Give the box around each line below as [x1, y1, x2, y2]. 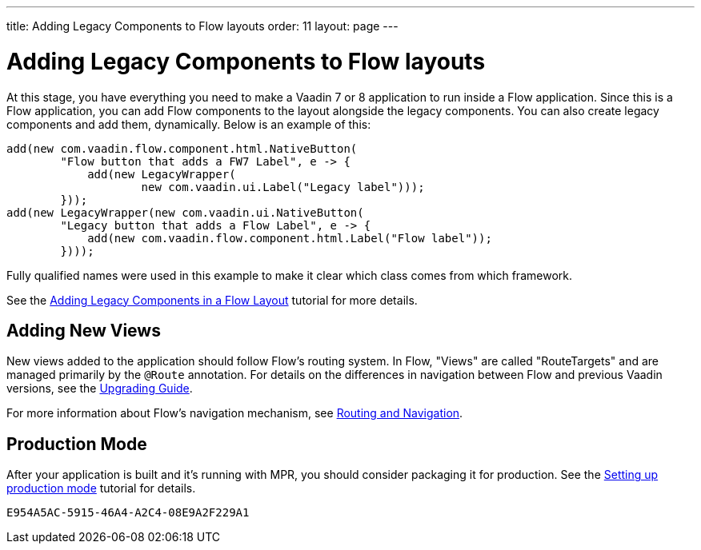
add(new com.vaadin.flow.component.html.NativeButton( [6, 141, 358, 155]
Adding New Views [6, 320, 161, 341]
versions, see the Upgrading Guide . [6, 381, 193, 396]
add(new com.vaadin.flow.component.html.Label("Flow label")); [87, 231, 492, 245]
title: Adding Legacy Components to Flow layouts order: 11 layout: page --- [6, 19, 399, 33]
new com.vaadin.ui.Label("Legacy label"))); [141, 180, 425, 193]
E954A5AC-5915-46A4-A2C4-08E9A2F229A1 [6, 506, 250, 520]
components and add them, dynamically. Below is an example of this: [6, 117, 371, 131]
